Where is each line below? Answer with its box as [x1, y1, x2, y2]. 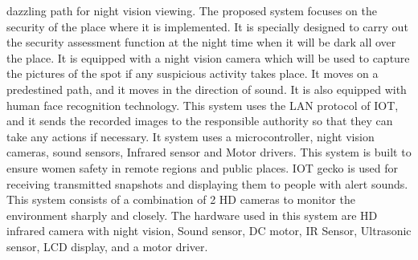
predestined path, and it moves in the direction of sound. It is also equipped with [6, 80, 407, 97]
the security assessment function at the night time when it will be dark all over [6, 34, 396, 51]
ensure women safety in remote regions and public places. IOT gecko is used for [6, 159, 399, 176]
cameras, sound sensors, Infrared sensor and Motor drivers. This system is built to [6, 144, 412, 160]
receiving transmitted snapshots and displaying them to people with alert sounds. [6, 175, 408, 192]
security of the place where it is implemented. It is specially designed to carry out [6, 18, 408, 35]
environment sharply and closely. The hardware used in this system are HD [6, 206, 378, 223]
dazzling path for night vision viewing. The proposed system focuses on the [6, 2, 377, 18]
